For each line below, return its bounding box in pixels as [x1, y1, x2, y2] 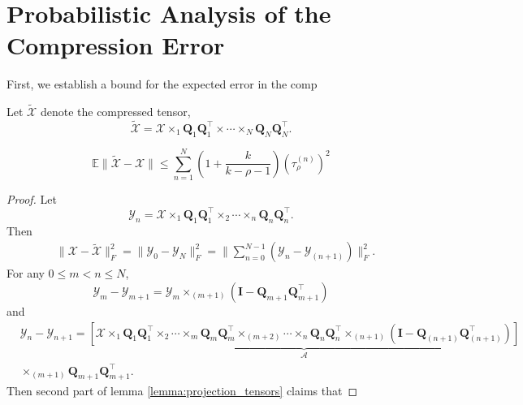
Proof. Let [6, 190, 57, 207]
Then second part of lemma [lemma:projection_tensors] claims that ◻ [6, 382, 358, 399]
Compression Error [6, 28, 225, 62]
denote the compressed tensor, [40, 103, 191, 120]
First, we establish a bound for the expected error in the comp [6, 75, 318, 93]
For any [6, 265, 45, 282]
